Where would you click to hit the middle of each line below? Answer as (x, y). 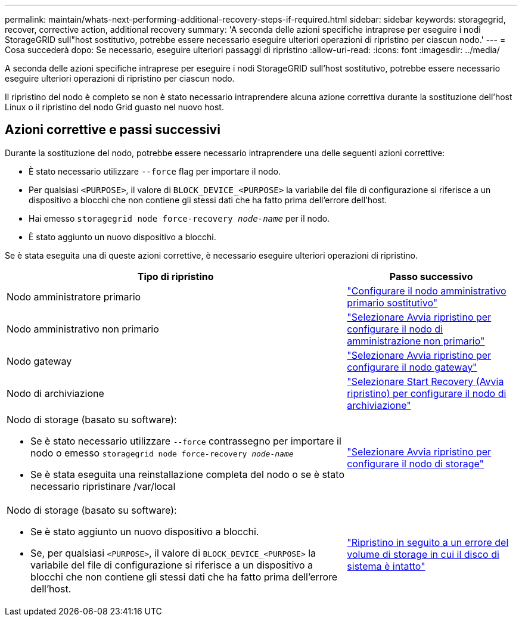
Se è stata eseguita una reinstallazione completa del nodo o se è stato (187, 474)
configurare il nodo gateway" (412, 367)
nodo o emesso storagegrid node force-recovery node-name (162, 453)
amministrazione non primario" (416, 341)
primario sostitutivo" (392, 302)
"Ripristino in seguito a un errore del (428, 542)
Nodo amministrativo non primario (83, 329)
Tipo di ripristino (175, 276)
